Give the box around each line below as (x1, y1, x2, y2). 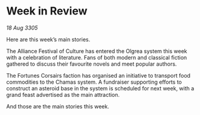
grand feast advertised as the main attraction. (6, 91, 120, 98)
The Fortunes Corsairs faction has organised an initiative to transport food (6, 72, 191, 79)
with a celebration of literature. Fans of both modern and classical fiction (6, 54, 187, 61)
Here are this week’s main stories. (6, 36, 91, 43)
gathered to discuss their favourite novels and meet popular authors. (6, 60, 177, 67)
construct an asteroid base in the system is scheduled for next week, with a (6, 84, 195, 92)
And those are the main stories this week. (6, 102, 110, 110)
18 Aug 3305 (6, 24, 38, 31)
